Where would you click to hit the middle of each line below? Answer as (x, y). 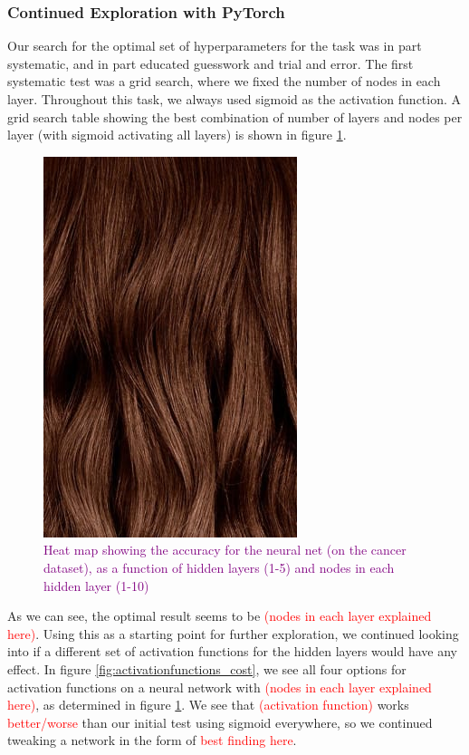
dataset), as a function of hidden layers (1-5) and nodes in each (219, 567)
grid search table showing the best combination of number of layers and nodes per (235, 116)
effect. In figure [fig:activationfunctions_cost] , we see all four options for (207, 668)
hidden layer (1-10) (96, 585)
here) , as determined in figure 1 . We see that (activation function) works (208, 705)
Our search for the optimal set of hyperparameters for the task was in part (215, 46)
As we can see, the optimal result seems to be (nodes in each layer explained (220, 616)
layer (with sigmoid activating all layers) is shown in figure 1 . (177, 135)
